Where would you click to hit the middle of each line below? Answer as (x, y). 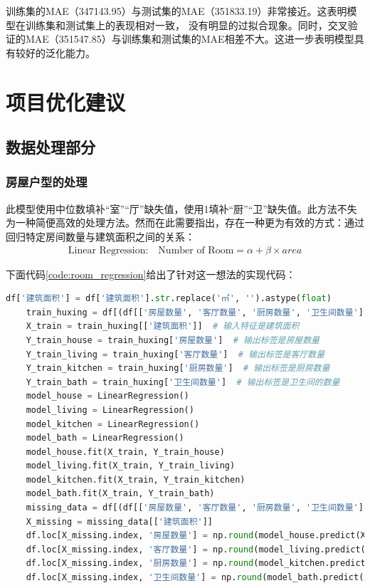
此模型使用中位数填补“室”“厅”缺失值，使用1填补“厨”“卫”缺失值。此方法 (171, 208)
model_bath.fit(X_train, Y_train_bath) (120, 494)
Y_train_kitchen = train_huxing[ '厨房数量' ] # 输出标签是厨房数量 (178, 368)
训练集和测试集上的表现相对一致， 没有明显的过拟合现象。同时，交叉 (186, 25)
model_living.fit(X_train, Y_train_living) (131, 466)
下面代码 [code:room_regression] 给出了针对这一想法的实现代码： (151, 274)
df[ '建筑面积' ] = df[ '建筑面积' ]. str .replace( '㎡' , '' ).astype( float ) (169, 299)
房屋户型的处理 (47, 182)
